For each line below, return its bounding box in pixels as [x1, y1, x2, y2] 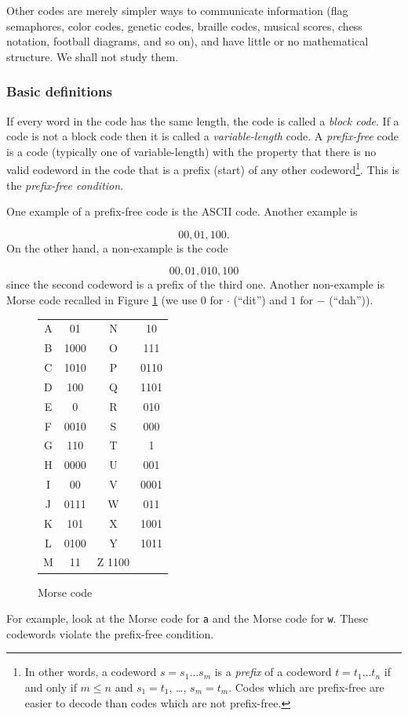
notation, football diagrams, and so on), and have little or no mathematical [6, 33, 369, 49]
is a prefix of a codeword [214, 663, 332, 680]
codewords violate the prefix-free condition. [6, 625, 214, 641]
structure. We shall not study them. [6, 48, 179, 64]
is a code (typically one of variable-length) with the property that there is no [6, 143, 377, 159]
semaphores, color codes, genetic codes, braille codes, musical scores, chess [6, 17, 362, 34]
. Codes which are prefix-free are [228, 679, 384, 695]
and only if [24, 679, 77, 695]
